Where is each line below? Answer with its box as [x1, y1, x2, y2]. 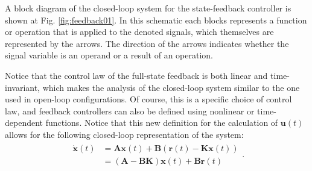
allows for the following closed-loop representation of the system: [5, 128, 244, 140]
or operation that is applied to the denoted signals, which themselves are [5, 25, 274, 38]
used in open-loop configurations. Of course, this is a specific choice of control [5, 93, 292, 105]
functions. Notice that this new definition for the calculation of [45, 116, 278, 129]
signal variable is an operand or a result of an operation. [5, 49, 214, 61]
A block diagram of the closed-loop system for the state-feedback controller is [5, 2, 291, 14]
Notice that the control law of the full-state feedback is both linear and [5, 69, 268, 81]
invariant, [5, 81, 40, 93]
